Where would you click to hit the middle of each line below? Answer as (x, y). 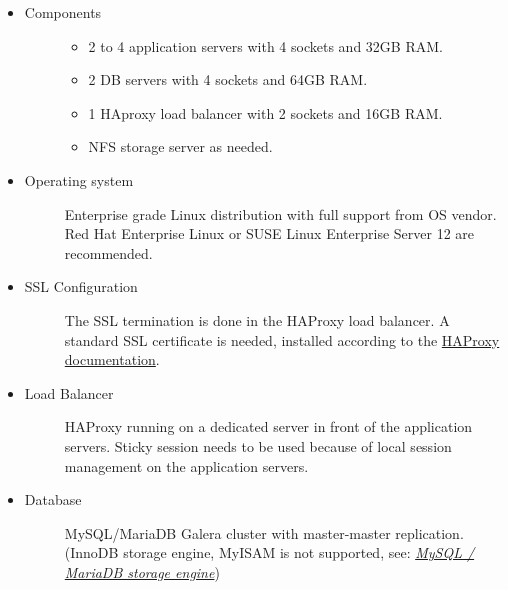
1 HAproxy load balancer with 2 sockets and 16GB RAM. (265, 112)
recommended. (108, 252)
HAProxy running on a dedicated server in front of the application (268, 426)
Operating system (79, 179)
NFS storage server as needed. (180, 146)
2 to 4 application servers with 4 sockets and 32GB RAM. (265, 45)
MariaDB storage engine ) (142, 571)
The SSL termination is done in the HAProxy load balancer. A (257, 319)
